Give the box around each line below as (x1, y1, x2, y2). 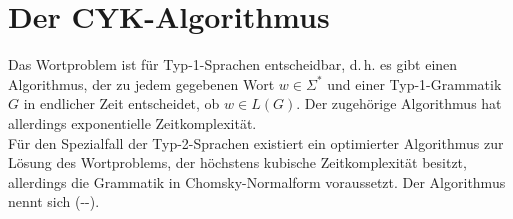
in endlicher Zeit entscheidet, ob (23, 93, 220, 114)
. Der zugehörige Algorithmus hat (296, 93, 502, 114)
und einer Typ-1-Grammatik (327, 73, 502, 94)
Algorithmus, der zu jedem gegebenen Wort (8, 73, 275, 94)
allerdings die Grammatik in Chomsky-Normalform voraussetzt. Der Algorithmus (8, 171, 506, 192)
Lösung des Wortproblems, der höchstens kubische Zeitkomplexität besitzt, (8, 152, 467, 173)
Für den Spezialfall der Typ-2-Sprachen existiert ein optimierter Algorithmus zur (8, 132, 504, 153)
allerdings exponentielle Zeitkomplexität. (8, 112, 257, 133)
